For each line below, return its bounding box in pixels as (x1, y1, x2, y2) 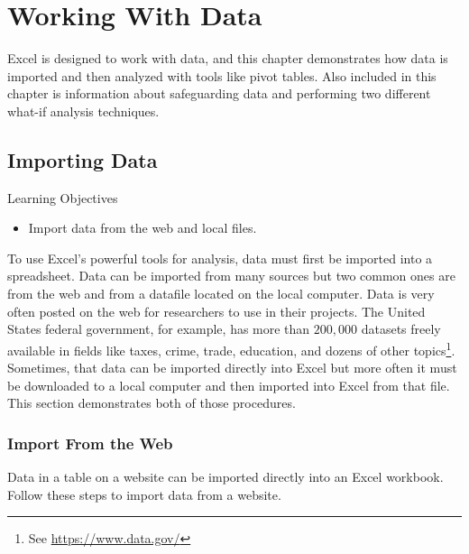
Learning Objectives (7, 188, 118, 207)
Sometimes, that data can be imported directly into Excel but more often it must (7, 358, 457, 377)
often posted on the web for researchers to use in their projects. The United (7, 301, 426, 320)
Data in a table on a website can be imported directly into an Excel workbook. (7, 467, 444, 486)
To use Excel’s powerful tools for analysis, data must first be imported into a (7, 248, 433, 267)
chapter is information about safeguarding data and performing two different (7, 84, 431, 103)
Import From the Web (7, 431, 173, 454)
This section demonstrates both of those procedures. (7, 393, 296, 412)
